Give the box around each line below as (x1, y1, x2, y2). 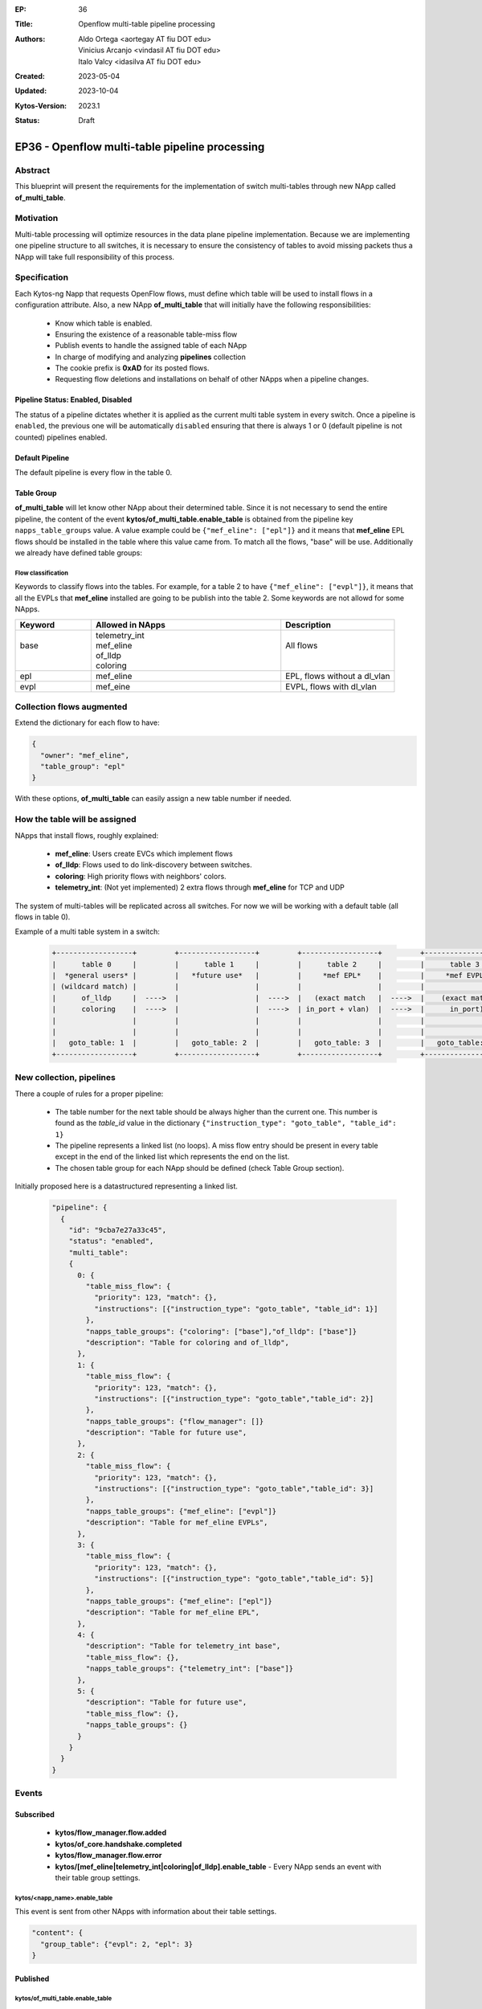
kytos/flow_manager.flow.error (55, 1851, 162, 1860)
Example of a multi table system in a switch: (14, 927, 161, 936)
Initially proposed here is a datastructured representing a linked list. (14, 1181, 239, 1191)
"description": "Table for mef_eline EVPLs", (85, 1518, 268, 1527)
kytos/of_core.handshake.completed (55, 1839, 182, 1848)
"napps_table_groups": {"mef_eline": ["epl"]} (85, 1596, 272, 1606)
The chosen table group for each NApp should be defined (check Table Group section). (55, 1163, 345, 1172)
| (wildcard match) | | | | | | (51, 982, 425, 992)
